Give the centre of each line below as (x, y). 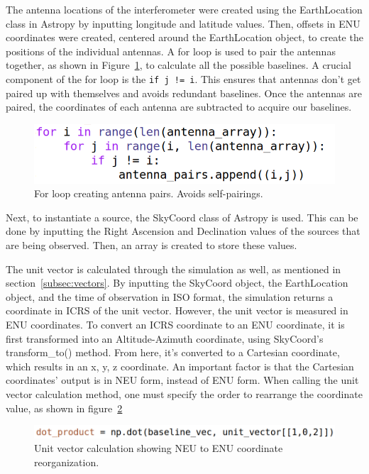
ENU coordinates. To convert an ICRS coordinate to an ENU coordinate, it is (175, 324)
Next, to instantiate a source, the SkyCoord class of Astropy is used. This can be (182, 217)
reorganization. (67, 462)
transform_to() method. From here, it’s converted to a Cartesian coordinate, (173, 352)
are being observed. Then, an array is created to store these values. (152, 245)
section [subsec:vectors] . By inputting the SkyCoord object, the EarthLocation (177, 283)
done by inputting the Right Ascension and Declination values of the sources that (183, 231)
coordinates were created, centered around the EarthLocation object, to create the (184, 37)
